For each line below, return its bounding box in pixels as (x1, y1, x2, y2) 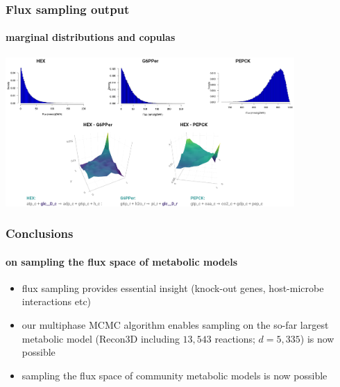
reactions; (214, 331, 255, 345)
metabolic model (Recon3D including (22, 331, 180, 345)
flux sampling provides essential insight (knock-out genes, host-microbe (22, 280, 324, 295)
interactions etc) (22, 294, 92, 309)
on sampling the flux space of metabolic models (6, 254, 238, 268)
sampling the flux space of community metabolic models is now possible (22, 368, 328, 382)
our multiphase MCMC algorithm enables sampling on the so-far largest (22, 318, 329, 332)
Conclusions (6, 225, 74, 242)
